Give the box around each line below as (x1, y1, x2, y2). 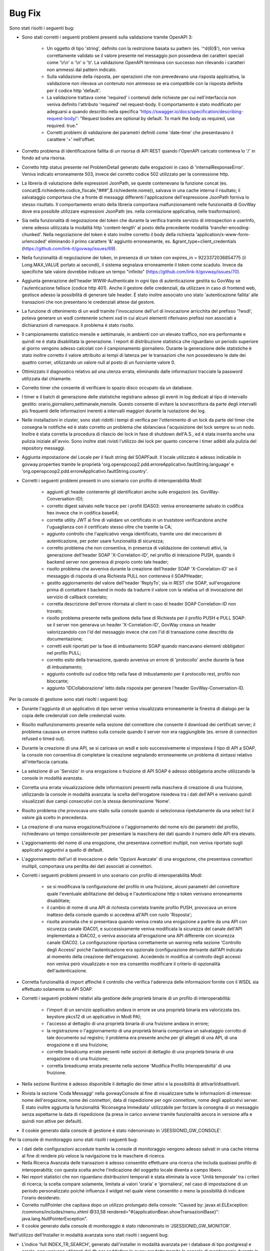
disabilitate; (46, 898, 71, 904)
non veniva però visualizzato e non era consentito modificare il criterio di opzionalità (46, 961, 220, 967)
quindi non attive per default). (21, 1118, 83, 1124)
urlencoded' (21, 238, 47, 245)
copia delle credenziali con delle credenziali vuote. (21, 713, 126, 719)
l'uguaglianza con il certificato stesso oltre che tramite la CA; (46, 523, 172, 530)
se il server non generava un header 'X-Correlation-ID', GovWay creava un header (46, 622, 216, 628)
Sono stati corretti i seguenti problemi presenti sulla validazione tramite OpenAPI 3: (21, 34, 193, 40)
